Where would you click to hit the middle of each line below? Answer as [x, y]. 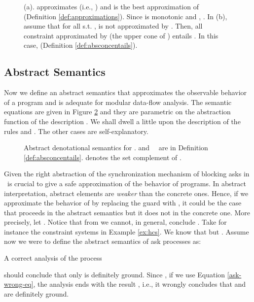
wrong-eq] [19, 284]
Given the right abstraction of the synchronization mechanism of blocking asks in [127, 174]
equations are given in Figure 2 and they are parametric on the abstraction [117, 112]
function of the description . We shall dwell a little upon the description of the [122, 121]
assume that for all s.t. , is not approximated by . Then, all [113, 26]
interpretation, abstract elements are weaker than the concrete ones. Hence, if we [126, 193]
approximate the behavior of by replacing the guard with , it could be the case [123, 203]
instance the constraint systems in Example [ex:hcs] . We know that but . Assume [127, 231]
